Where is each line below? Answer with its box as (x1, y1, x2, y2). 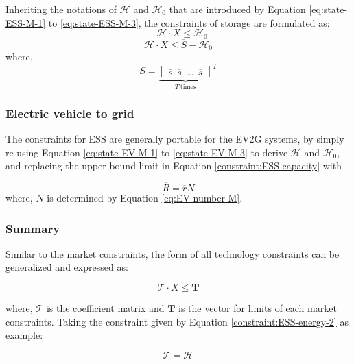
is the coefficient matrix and (46, 301, 165, 315)
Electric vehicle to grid (5, 104, 134, 121)
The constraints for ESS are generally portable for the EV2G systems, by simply (5, 132, 344, 146)
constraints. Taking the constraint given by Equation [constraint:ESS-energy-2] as (5, 314, 349, 328)
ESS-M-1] (5, 15, 46, 29)
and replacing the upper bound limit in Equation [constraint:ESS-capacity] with (5, 158, 342, 173)
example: (5, 328, 43, 342)
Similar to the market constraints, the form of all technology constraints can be (5, 246, 340, 260)
